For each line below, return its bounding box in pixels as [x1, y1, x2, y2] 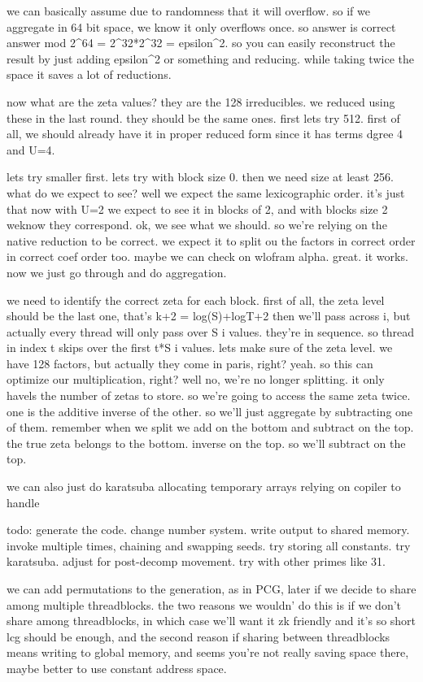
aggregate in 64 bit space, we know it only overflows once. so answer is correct [7, 18, 396, 35]
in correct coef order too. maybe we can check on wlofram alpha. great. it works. [7, 248, 408, 265]
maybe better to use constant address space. [7, 659, 227, 676]
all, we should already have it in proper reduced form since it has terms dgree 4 [7, 125, 403, 142]
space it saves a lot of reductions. [7, 66, 172, 83]
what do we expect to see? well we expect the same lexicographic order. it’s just [7, 184, 405, 201]
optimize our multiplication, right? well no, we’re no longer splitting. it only [7, 371, 385, 388]
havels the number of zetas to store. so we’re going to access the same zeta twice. [7, 387, 411, 404]
